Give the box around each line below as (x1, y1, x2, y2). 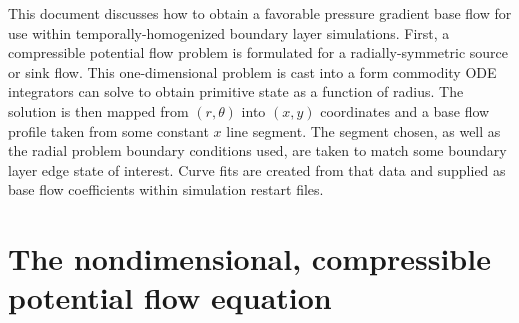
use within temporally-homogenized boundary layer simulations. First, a (8, 22, 450, 43)
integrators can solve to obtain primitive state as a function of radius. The (8, 81, 464, 102)
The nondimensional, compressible (8, 238, 491, 279)
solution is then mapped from (8, 100, 189, 121)
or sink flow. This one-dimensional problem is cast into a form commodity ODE (8, 61, 497, 82)
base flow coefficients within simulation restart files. (8, 179, 324, 200)
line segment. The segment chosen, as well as (226, 120, 501, 141)
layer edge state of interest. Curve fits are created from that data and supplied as (8, 159, 506, 180)
